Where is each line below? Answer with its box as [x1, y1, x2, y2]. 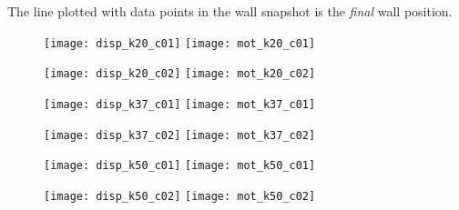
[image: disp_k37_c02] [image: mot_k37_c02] [44, 128, 316, 142]
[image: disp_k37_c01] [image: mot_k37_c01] [44, 97, 316, 111]
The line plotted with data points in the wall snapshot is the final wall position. [7, 2, 453, 20]
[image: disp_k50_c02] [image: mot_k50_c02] [44, 189, 316, 203]
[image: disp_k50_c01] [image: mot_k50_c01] [44, 159, 316, 173]
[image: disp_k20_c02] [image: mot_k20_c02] [44, 67, 316, 81]
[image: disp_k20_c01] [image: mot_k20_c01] [44, 36, 316, 50]
